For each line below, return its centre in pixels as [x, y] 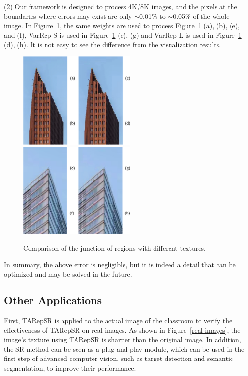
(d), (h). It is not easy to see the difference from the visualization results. [113, 44]
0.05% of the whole [201, 16]
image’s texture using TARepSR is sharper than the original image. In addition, [123, 339]
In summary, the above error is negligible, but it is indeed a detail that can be [120, 264]
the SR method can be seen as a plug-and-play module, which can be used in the [124, 349]
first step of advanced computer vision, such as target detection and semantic [119, 358]
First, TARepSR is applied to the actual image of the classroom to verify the [118, 320]
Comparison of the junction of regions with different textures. [115, 248]
